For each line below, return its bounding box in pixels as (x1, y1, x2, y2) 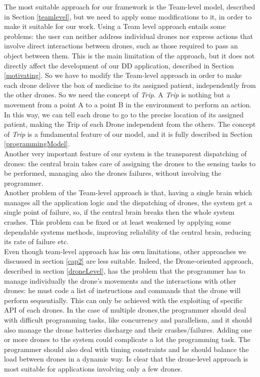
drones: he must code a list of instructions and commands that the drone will (4, 285, 241, 296)
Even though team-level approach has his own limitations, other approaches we (4, 246, 246, 256)
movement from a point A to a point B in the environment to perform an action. (4, 99, 252, 109)
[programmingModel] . (4, 138, 70, 149)
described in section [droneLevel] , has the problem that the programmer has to (4, 266, 245, 276)
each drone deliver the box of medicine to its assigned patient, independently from (4, 79, 256, 90)
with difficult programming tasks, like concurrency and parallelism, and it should (4, 315, 252, 325)
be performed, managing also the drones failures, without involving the (4, 168, 221, 178)
